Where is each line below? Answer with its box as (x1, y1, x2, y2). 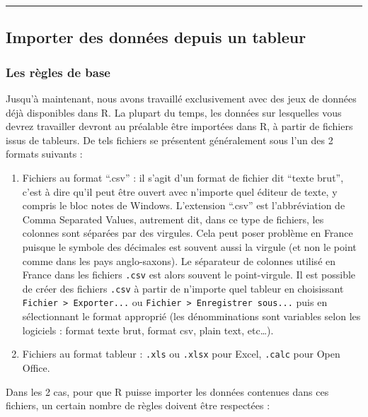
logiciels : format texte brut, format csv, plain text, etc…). (22, 322, 274, 337)
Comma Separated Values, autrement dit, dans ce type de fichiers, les (22, 211, 324, 226)
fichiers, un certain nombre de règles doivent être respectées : (6, 398, 270, 413)
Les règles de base (6, 63, 110, 81)
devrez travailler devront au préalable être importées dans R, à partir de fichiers (6, 119, 353, 134)
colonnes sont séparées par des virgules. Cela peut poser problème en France (22, 225, 353, 240)
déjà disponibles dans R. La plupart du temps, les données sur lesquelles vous (6, 105, 342, 119)
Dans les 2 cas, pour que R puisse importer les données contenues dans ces (6, 384, 329, 399)
